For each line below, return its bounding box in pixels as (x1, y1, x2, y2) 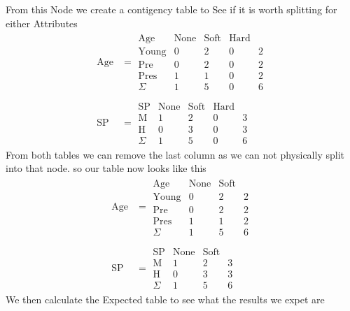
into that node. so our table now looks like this (6, 161, 206, 175)
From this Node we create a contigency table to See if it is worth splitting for (6, 2, 337, 16)
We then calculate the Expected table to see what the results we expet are (6, 292, 325, 307)
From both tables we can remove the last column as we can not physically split (6, 147, 344, 161)
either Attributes (6, 15, 78, 30)
